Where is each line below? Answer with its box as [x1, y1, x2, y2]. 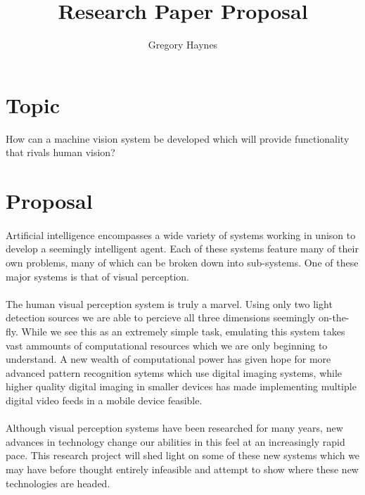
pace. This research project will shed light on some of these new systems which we [6, 448, 360, 463]
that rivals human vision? [6, 145, 115, 160]
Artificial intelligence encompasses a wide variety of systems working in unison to [6, 227, 356, 242]
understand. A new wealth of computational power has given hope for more [6, 352, 331, 366]
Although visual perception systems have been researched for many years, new [6, 420, 343, 435]
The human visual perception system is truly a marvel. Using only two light [6, 296, 333, 311]
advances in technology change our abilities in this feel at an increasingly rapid [6, 434, 345, 449]
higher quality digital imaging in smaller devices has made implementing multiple [6, 379, 357, 394]
